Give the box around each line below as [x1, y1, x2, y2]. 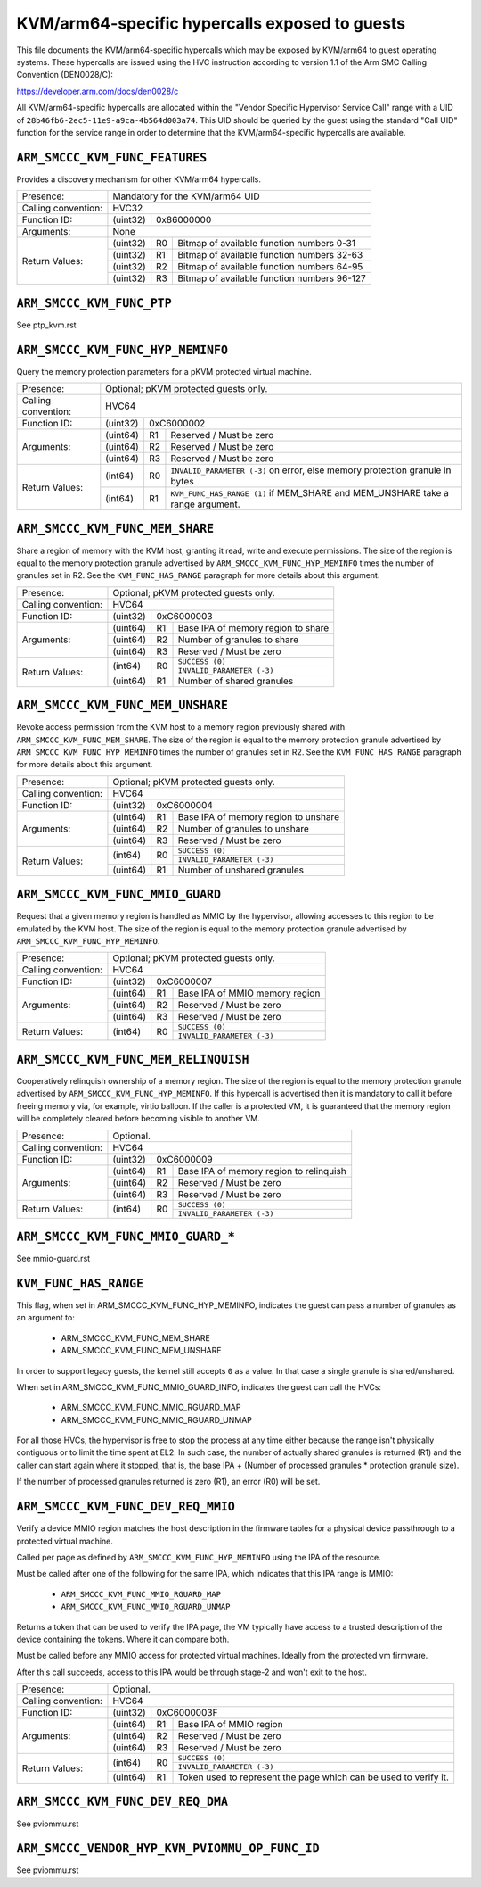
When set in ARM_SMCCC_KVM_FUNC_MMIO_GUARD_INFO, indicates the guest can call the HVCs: [16, 1381, 382, 1392]
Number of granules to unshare [177, 822, 309, 834]
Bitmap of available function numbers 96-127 [177, 272, 367, 285]
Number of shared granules [177, 675, 294, 687]
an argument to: [16, 1312, 75, 1323]
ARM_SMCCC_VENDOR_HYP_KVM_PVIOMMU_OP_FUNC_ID [16, 1841, 320, 1856]
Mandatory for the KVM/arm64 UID [112, 190, 260, 203]
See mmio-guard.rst [16, 1254, 91, 1264]
